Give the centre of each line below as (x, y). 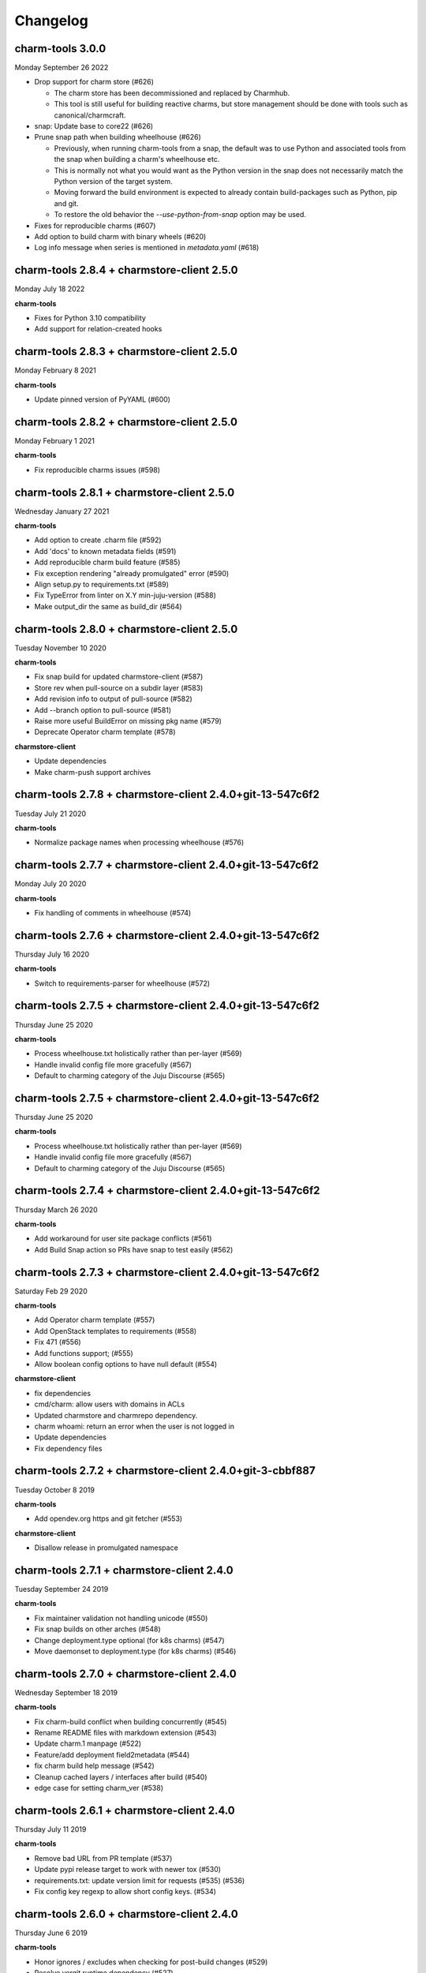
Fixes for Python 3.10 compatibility (90, 318)
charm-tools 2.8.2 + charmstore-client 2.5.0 (126, 422)
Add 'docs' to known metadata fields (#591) (105, 551)
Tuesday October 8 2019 (54, 1490)
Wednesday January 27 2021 (62, 511)
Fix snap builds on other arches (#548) (97, 1629)
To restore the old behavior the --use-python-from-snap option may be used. (180, 215)
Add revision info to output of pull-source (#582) (113, 699)
